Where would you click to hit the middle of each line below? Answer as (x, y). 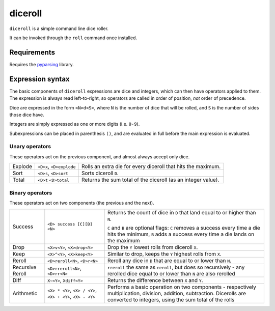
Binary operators (31, 192)
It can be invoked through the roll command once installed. (73, 38)
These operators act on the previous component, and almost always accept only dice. (100, 157)
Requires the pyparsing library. (42, 64)
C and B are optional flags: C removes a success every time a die (184, 228)
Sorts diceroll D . (100, 173)
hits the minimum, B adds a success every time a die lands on (181, 234)
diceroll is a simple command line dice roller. (59, 29)
